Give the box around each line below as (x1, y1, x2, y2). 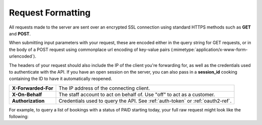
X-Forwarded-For (12, 85, 53, 92)
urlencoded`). (9, 53, 36, 59)
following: (9, 114, 29, 120)
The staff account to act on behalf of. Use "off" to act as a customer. (58, 91, 215, 98)
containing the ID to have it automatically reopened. (9, 76, 113, 82)
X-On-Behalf (12, 91, 42, 98)
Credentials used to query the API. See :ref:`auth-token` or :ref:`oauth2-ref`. (58, 97, 232, 104)
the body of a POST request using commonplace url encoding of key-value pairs (9, 47, 170, 52)
